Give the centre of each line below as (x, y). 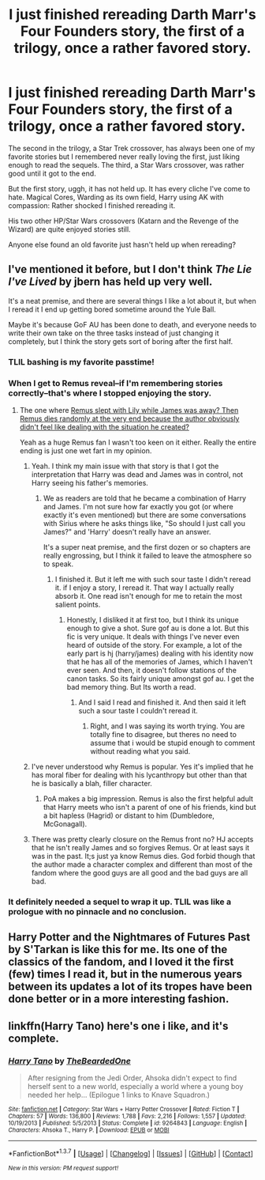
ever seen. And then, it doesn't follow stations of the (151, 670)
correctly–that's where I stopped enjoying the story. (110, 393)
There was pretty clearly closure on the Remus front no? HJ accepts (142, 839)
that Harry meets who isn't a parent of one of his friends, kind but (149, 807)
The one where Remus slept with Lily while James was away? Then (129, 410)
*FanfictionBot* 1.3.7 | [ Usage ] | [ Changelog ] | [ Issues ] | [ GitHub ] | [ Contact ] (131, 1152)
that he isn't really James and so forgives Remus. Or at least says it (140, 847)
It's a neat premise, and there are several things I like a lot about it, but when (132, 301)
